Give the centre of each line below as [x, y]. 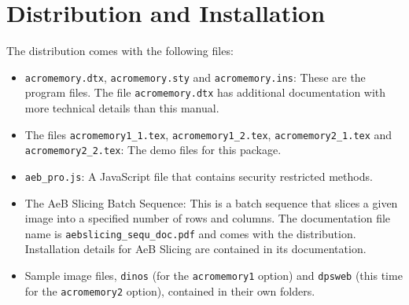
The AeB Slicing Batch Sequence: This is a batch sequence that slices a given [211, 202]
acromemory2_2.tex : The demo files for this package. [153, 150]
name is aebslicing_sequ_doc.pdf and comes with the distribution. [190, 233]
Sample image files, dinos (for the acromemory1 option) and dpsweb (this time [214, 276]
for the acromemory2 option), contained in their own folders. [170, 290]
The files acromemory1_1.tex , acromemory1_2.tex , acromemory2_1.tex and [208, 134]
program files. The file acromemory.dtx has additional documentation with [205, 92]
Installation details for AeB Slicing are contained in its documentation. [195, 249]
